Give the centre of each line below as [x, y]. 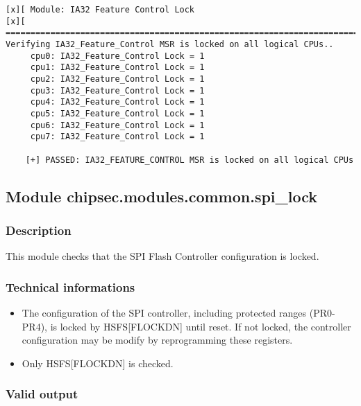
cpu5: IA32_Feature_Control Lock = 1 [117, 113]
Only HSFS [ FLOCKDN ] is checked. [98, 363]
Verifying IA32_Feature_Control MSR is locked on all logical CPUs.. [170, 44]
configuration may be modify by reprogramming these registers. [157, 340]
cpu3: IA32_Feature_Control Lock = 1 [117, 90]
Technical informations [70, 286]
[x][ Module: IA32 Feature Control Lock [100, 10]
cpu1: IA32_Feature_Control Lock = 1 [117, 68]
